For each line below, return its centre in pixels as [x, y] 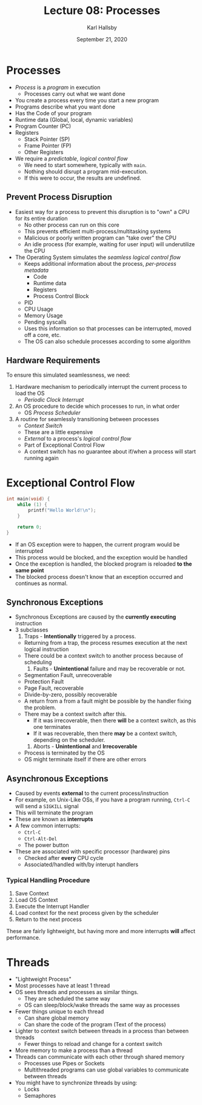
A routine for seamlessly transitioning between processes [87, 419]
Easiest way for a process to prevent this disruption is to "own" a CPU [102, 211]
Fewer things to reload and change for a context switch [93, 1044]
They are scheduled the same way [67, 999]
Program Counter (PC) [43, 126]
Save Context [32, 894]
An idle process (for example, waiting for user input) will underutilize [109, 244]
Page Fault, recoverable [54, 688]
